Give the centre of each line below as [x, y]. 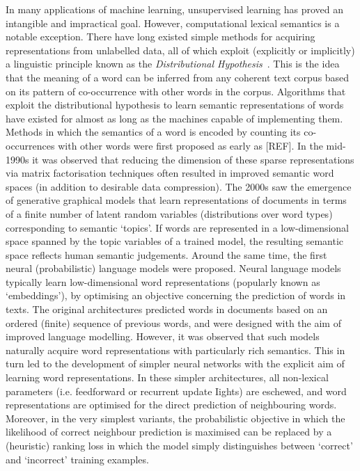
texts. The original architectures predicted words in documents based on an [167, 309]
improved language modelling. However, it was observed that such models [163, 336]
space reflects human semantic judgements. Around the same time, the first [166, 254]
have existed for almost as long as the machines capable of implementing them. [174, 118]
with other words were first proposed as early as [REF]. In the [190, 145]
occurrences [30, 145]
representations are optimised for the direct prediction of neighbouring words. [171, 405]
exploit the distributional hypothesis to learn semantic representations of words [175, 105]
